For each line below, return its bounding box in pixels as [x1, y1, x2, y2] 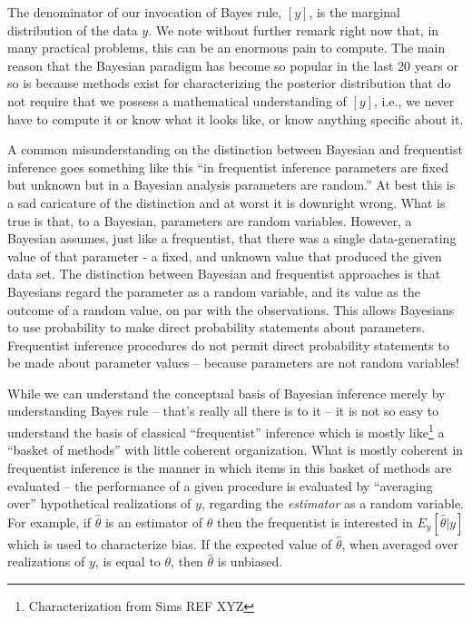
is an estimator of [104, 512, 203, 531]
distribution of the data [7, 20, 138, 39]
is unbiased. [217, 552, 283, 571]
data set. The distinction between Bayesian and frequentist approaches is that [7, 264, 441, 283]
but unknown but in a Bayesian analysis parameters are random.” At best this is [7, 175, 456, 194]
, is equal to [94, 552, 161, 571]
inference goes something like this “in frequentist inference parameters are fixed [7, 157, 448, 176]
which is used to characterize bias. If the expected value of [7, 534, 332, 553]
